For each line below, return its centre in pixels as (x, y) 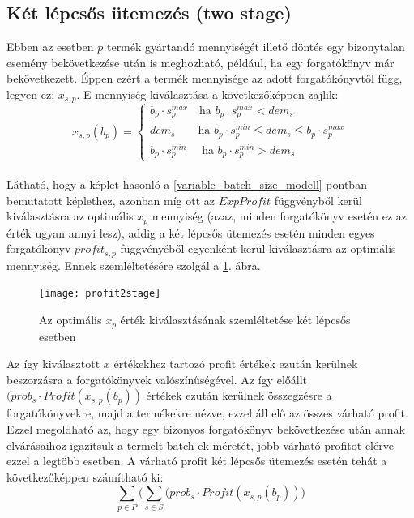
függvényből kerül (318, 200)
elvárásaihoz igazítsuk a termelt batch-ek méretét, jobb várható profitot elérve (200, 445)
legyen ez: (31, 94)
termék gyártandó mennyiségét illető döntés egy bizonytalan (256, 47)
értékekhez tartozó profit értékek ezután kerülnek (236, 364)
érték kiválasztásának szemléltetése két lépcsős (235, 320)
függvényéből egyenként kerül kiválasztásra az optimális (258, 248)
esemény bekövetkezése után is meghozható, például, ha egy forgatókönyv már (201, 62)
